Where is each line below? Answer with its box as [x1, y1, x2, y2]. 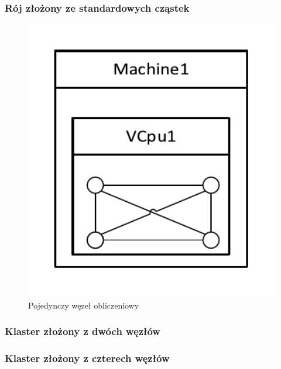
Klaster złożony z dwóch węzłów [5, 324, 160, 338]
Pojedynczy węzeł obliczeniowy [28, 299, 139, 311]
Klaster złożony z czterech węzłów [5, 351, 170, 365]
